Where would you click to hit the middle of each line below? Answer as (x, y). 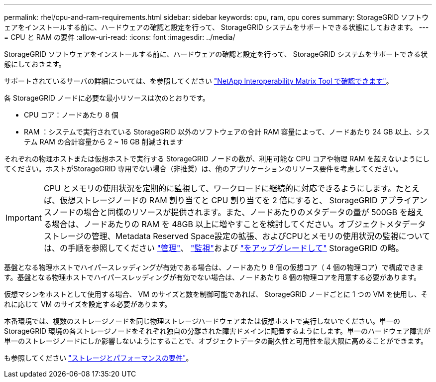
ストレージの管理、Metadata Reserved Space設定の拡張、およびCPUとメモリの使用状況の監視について (237, 236)
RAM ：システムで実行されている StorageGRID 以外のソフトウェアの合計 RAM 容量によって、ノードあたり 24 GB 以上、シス (227, 132)
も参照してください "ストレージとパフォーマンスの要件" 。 (99, 358)
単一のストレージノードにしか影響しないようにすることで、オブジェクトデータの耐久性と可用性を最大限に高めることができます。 (216, 341)
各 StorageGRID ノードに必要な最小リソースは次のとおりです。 (107, 98)
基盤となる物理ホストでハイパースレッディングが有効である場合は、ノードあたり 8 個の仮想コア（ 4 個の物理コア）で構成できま (214, 267)
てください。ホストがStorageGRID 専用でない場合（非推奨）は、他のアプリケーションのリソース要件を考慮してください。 (203, 169)
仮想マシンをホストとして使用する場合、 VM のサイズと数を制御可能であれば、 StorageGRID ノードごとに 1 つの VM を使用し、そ (216, 294)
